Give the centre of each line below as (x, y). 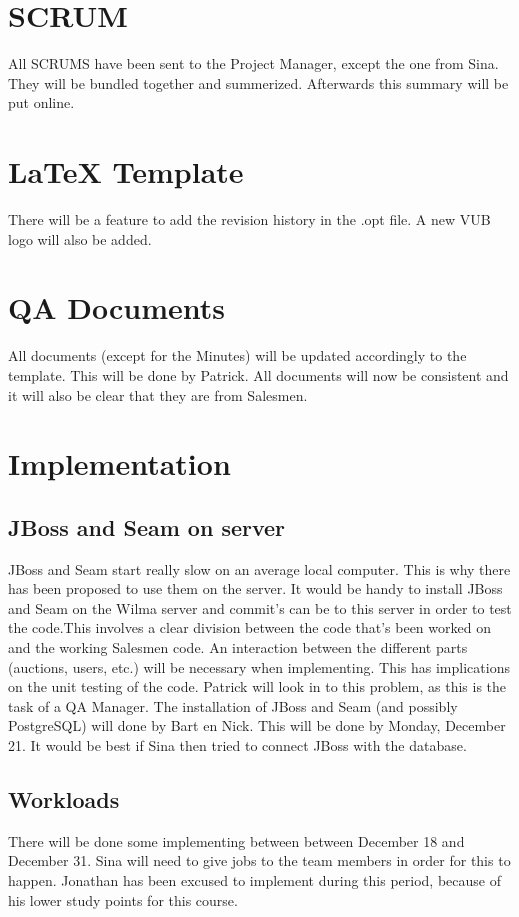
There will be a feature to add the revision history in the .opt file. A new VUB (249, 219)
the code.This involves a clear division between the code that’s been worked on (249, 627)
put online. (41, 102)
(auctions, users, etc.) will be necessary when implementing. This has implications (259, 666)
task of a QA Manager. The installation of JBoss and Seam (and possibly (233, 705)
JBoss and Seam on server (147, 526)
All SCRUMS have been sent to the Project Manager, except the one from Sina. (253, 63)
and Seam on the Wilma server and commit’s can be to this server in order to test (260, 607)
